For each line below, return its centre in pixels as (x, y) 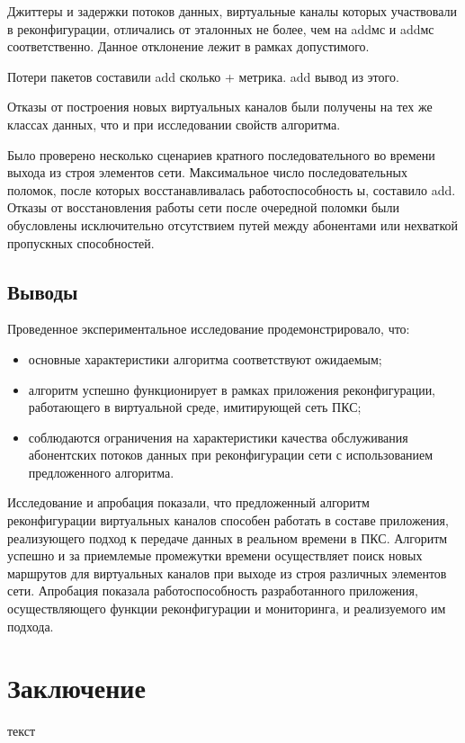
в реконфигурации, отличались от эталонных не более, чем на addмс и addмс (221, 28)
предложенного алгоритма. (101, 472)
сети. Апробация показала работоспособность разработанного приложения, (213, 591)
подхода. (31, 626)
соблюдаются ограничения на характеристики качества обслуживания (218, 437)
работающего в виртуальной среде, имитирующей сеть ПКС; (195, 407)
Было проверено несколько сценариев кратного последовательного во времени (221, 154)
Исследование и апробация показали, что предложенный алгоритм (188, 502)
